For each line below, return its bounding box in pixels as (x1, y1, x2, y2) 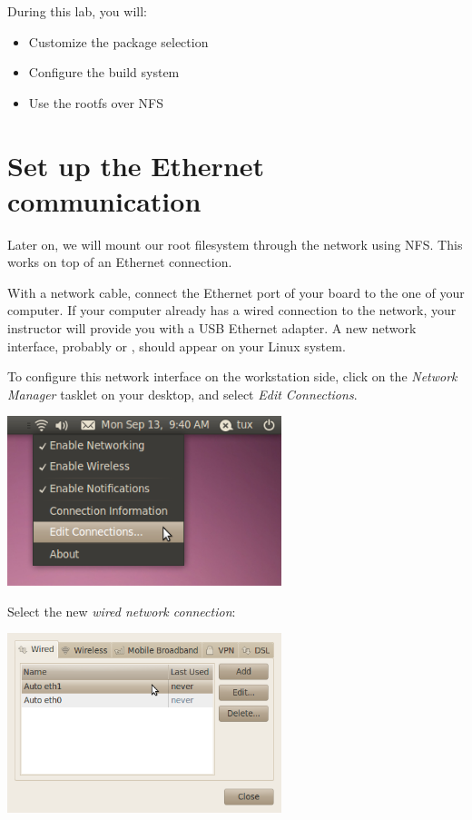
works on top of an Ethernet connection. (7, 252, 232, 272)
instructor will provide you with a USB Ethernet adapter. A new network (7, 319, 417, 338)
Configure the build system (28, 63, 180, 82)
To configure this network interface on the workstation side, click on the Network (7, 367, 457, 386)
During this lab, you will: (7, 2, 147, 20)
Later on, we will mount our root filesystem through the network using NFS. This (7, 234, 463, 253)
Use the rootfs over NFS (28, 93, 163, 112)
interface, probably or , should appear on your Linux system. (7, 336, 346, 355)
